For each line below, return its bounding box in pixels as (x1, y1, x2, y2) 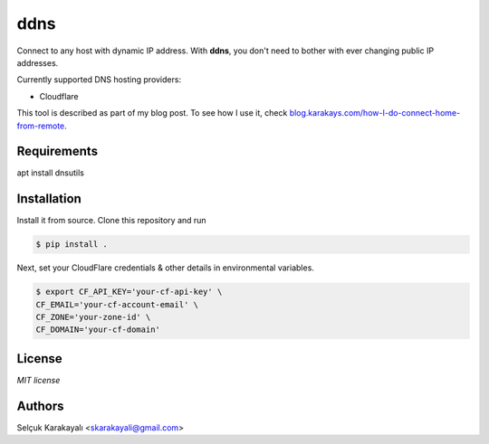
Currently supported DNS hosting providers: (16, 74, 181, 85)
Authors (16, 398, 64, 413)
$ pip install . (35, 240, 109, 250)
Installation (16, 191, 81, 207)
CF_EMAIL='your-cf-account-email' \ (35, 299, 199, 309)
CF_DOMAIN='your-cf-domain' (35, 325, 160, 335)
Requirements (16, 144, 99, 159)
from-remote (16, 120, 65, 131)
